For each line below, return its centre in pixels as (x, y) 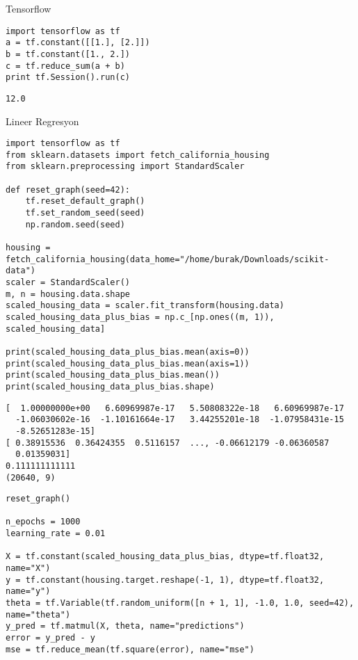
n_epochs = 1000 (43, 522)
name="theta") (38, 614)
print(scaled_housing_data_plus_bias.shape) (110, 386)
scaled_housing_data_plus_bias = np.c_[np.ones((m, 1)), (140, 317)
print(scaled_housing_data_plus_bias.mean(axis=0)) (128, 352)
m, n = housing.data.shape (68, 294)
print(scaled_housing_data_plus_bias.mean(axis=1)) (128, 363)
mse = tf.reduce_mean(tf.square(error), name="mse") (130, 649)
